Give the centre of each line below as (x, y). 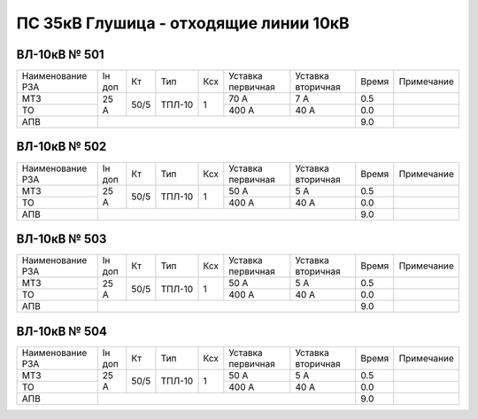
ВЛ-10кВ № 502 (62, 147)
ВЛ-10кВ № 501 (61, 54)
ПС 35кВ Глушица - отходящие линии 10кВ (183, 23)
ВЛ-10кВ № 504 (62, 331)
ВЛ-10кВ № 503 (62, 239)
